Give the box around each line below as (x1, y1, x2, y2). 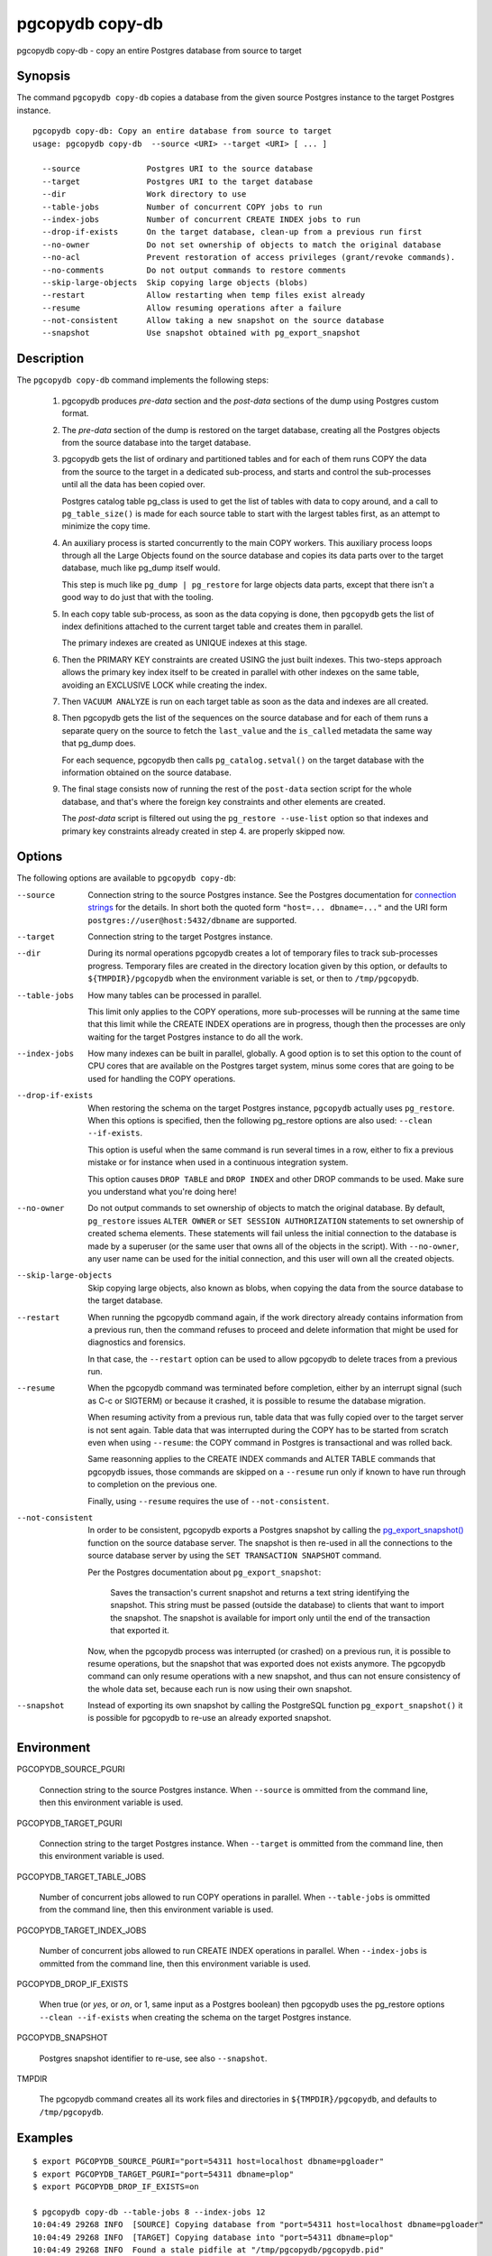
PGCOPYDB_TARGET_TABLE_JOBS (16, 1871, 147, 1882)
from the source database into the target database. (61, 437, 251, 448)
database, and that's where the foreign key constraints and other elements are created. (61, 796, 387, 807)
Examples (16, 2130, 74, 2145)
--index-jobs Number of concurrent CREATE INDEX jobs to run (41, 214, 360, 225)
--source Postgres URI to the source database (41, 163, 314, 174)
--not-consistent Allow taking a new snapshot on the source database (41, 316, 385, 326)
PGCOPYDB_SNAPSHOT (16, 2032, 108, 2043)
